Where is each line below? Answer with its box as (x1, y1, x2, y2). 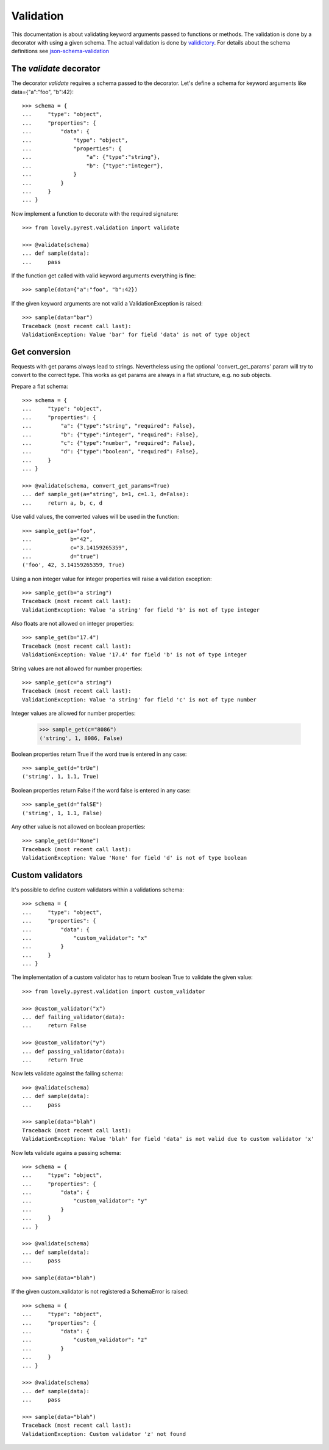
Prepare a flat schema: (11, 383, 68, 390)
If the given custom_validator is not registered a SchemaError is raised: (11, 1288, 189, 1295)
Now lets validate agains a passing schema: (11, 1149, 121, 1156)
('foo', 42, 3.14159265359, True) (22, 562, 125, 568)
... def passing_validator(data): (22, 1048, 125, 1055)
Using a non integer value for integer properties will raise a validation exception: (11, 575, 213, 582)
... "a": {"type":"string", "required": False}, (22, 422, 196, 430)
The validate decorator (11, 64, 101, 74)
